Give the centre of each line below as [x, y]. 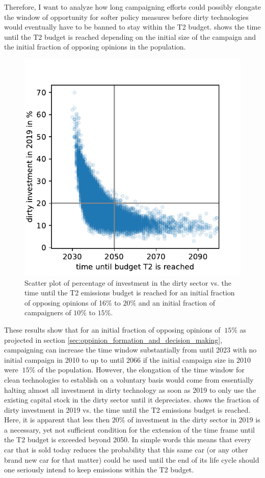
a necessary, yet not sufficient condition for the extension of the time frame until [129, 429]
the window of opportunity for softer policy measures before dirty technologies [126, 17]
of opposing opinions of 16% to [73, 302]
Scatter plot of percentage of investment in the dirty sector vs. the [128, 282]
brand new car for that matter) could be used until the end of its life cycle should [132, 459]
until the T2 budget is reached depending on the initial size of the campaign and [130, 36]
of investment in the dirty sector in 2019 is [194, 420]
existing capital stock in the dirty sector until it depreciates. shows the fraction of [131, 400]
